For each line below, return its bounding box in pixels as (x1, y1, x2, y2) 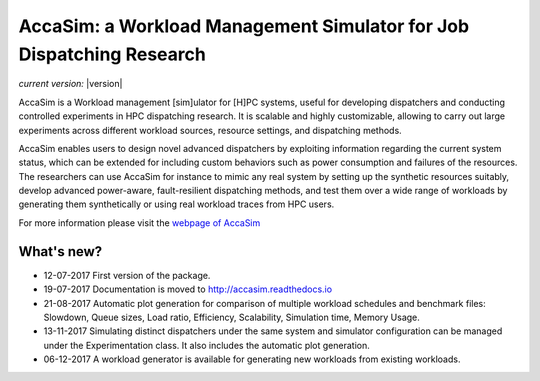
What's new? (18, 243, 103, 260)
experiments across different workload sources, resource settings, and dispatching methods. (18, 124, 402, 136)
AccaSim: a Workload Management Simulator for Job (18, 15, 470, 37)
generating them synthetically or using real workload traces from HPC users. (18, 198, 335, 210)
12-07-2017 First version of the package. (43, 269, 211, 281)
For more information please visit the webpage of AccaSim (18, 216, 261, 229)
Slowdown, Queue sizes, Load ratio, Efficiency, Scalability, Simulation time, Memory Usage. (43, 311, 420, 323)
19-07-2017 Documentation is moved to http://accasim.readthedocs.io (43, 283, 333, 295)
